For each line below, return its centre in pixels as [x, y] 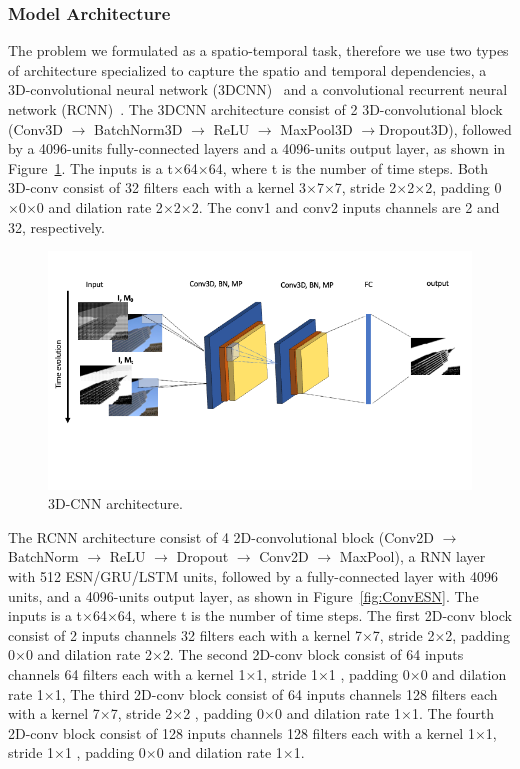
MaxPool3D [316, 128]
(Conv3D [36, 128]
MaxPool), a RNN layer [412, 556]
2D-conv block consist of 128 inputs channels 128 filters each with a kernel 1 [241, 732]
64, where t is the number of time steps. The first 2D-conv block [314, 615]
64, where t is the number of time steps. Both [348, 167]
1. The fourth [453, 713]
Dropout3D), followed [445, 128]
